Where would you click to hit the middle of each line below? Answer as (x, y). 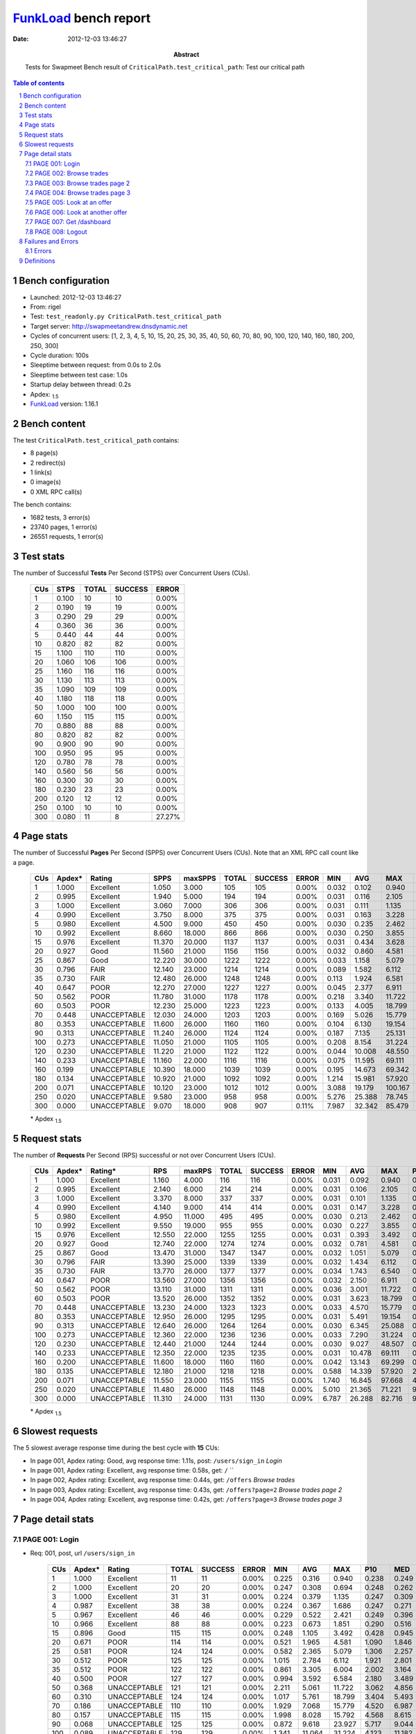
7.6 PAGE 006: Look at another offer (76, 212)
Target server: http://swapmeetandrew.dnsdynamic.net (109, 326)
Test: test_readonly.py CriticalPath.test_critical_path (126, 316)
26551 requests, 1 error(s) (67, 537)
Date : (21, 39)
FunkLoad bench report (82, 18)
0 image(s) (46, 482)
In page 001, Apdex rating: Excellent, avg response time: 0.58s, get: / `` (132, 1470)
